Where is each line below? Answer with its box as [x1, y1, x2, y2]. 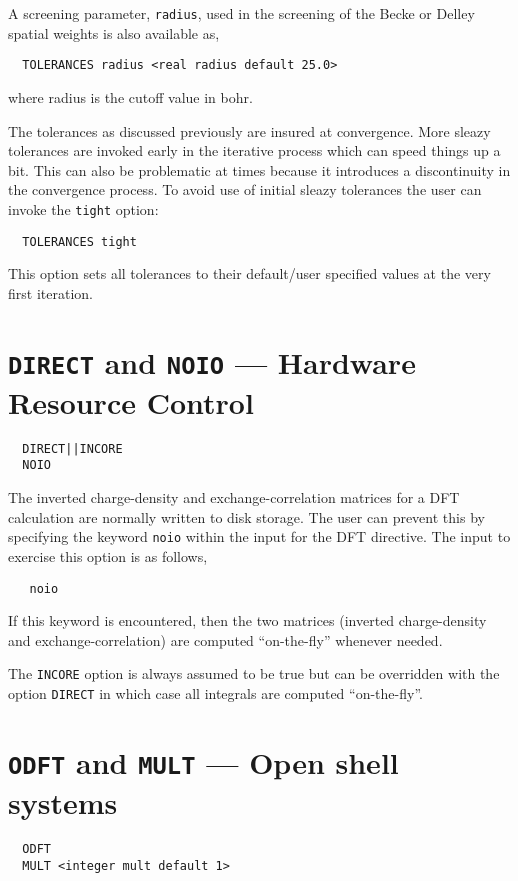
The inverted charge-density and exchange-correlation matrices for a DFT [8, 487, 460, 508]
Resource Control [8, 381, 254, 422]
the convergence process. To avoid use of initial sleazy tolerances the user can [8, 179, 482, 200]
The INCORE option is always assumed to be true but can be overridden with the [8, 663, 500, 684]
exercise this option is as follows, [8, 545, 208, 566]
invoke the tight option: [8, 198, 159, 219]
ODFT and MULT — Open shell [8, 741, 399, 782]
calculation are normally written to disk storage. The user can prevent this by [8, 506, 485, 527]
